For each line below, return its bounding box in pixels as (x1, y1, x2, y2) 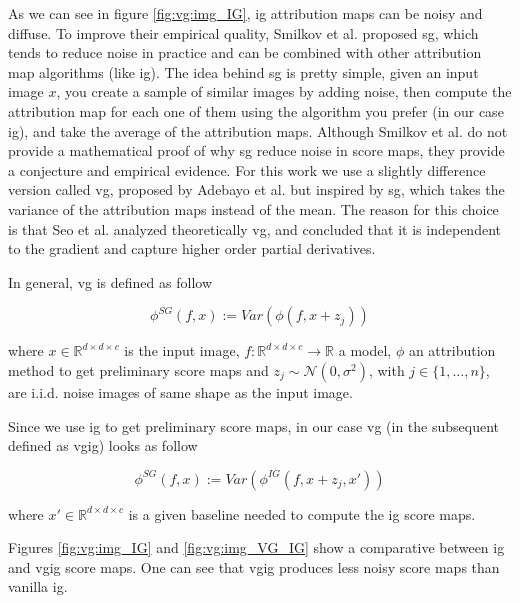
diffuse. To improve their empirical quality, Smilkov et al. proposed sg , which (8, 22, 479, 43)
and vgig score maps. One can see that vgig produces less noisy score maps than (8, 556, 500, 577)
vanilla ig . (8, 576, 68, 597)
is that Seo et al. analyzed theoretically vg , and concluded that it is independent (8, 218, 501, 239)
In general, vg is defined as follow (8, 271, 212, 292)
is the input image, (124, 340, 240, 361)
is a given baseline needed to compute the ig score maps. (128, 503, 476, 524)
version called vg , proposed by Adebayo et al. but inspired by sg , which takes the (8, 179, 505, 200)
